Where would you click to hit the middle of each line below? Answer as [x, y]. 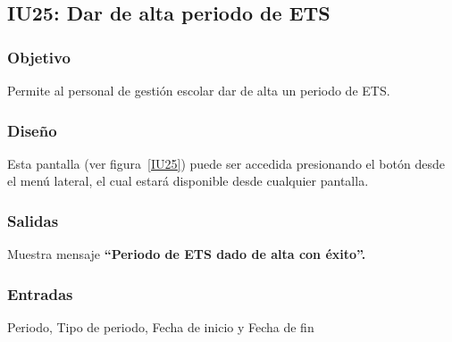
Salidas [33, 220]
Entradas [40, 293]
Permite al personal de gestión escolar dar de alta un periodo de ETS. [199, 90]
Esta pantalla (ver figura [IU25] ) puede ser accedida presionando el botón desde [226, 163]
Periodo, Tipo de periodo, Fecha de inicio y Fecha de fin [161, 327]
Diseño [32, 130]
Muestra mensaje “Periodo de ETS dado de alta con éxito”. [187, 254]
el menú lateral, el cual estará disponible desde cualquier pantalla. [188, 181]
